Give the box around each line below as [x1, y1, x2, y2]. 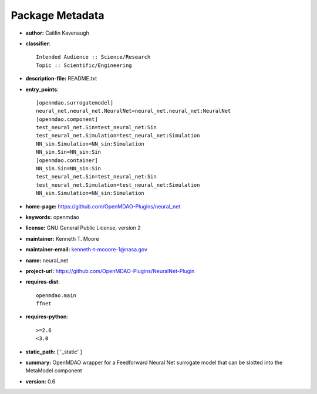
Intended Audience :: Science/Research [36, 53, 151, 60]
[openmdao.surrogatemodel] [36, 99, 114, 106]
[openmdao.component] [36, 116, 98, 123]
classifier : [25, 40, 51, 47]
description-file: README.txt [25, 75, 97, 82]
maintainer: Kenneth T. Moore [25, 235, 99, 242]
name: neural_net [25, 257, 69, 264]
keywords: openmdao [25, 213, 79, 220]
